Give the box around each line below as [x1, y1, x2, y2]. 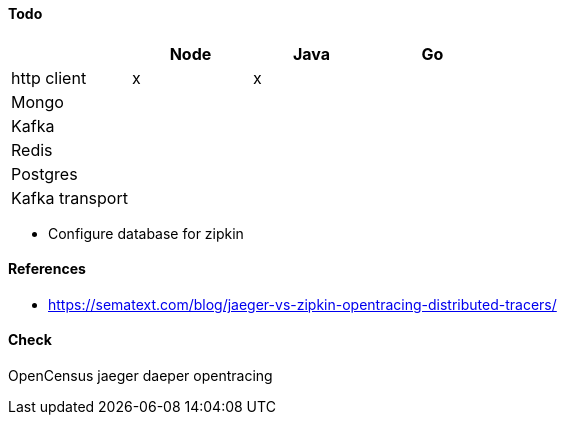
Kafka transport [11, 187, 128, 208]
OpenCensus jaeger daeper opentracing [8, 367, 273, 385]
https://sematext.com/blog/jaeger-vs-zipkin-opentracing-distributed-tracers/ [48, 295, 557, 313]
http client [11, 67, 87, 88]
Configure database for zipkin [48, 224, 244, 242]
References [8, 260, 86, 278]
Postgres [11, 163, 78, 184]
